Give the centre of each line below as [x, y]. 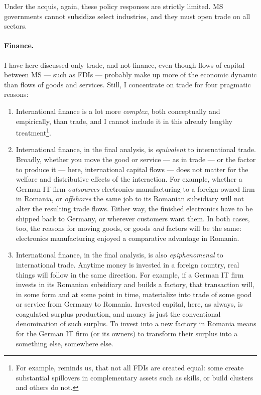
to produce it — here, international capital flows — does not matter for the [132, 169]
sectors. [16, 26]
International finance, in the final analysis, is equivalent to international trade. [136, 149]
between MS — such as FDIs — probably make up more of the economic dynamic [130, 75]
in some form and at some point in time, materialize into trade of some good [134, 294]
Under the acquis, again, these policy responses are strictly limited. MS [114, 6]
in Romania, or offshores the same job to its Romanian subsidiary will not [130, 199]
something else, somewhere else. [64, 343]
